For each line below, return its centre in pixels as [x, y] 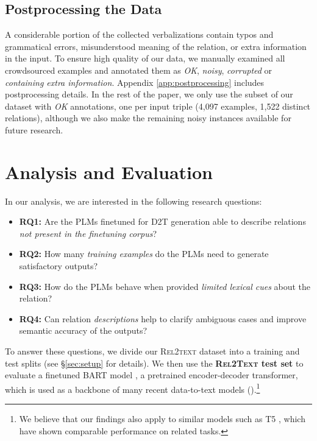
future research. [34, 129]
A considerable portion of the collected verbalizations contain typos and [139, 34]
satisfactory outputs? [59, 266]
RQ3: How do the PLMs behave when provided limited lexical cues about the [165, 286]
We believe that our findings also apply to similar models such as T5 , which [162, 419]
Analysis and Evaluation [109, 171]
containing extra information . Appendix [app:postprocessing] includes [135, 82]
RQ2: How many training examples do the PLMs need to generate [144, 254]
